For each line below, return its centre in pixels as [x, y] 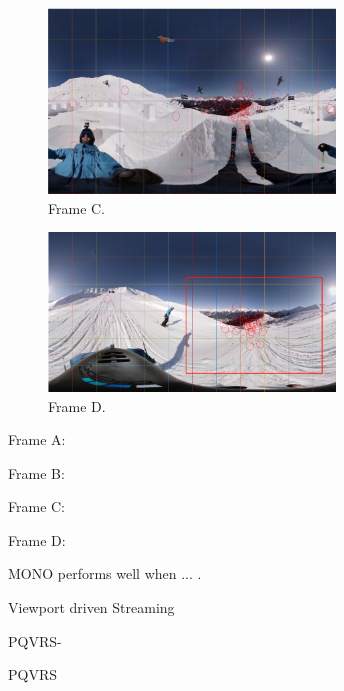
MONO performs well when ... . [105, 573]
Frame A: [37, 439]
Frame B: [36, 472]
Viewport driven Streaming [91, 607]
